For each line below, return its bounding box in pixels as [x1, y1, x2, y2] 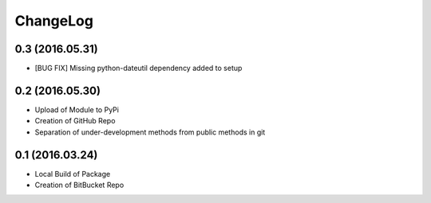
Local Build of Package [34, 169, 111, 178]
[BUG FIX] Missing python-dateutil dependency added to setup [34, 64, 243, 73]
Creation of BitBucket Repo [34, 180, 125, 190]
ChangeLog [14, 12, 93, 29]
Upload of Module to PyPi [34, 104, 120, 115]
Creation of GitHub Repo [34, 116, 116, 126]
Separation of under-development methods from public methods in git [34, 127, 266, 137]
